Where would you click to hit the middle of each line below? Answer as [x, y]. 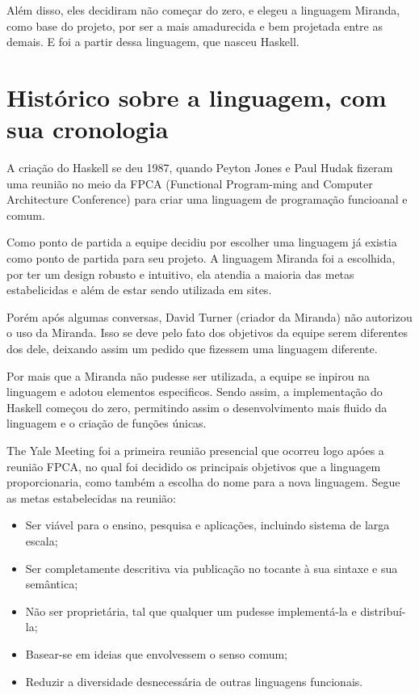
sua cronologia [88, 129]
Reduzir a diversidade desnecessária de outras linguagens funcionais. [194, 681]
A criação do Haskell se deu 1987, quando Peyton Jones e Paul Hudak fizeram [200, 168]
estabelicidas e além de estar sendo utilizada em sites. [139, 290]
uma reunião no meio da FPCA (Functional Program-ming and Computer [190, 183]
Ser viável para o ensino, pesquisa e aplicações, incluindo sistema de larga [207, 525]
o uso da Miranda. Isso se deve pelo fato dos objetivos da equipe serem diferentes [207, 333]
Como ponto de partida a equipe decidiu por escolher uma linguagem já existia [202, 242]
